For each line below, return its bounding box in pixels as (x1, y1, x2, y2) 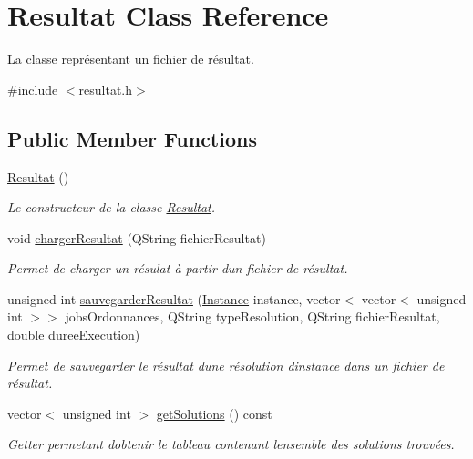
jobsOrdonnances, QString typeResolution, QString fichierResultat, (65, 307, 440, 326)
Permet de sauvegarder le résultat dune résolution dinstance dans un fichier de (7, 355, 445, 374)
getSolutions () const (156, 403, 272, 423)
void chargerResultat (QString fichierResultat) (7, 228, 266, 247)
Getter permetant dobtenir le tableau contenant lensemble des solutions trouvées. (7, 434, 455, 454)
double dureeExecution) (7, 325, 140, 344)
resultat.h (78, 79, 133, 98)
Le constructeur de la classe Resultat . (7, 198, 215, 217)
